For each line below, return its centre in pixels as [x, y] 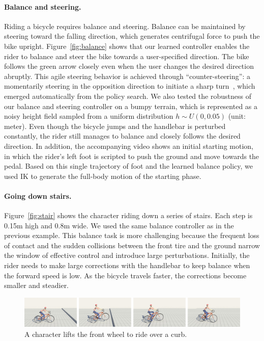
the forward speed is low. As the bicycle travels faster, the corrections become [125, 275]
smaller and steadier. [37, 285]
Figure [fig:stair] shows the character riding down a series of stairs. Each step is [128, 215]
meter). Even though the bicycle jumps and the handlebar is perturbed [115, 126]
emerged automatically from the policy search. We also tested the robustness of [128, 96]
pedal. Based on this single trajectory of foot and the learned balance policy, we [129, 166]
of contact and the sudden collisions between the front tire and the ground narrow [132, 245]
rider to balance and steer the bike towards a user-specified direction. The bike [127, 56]
